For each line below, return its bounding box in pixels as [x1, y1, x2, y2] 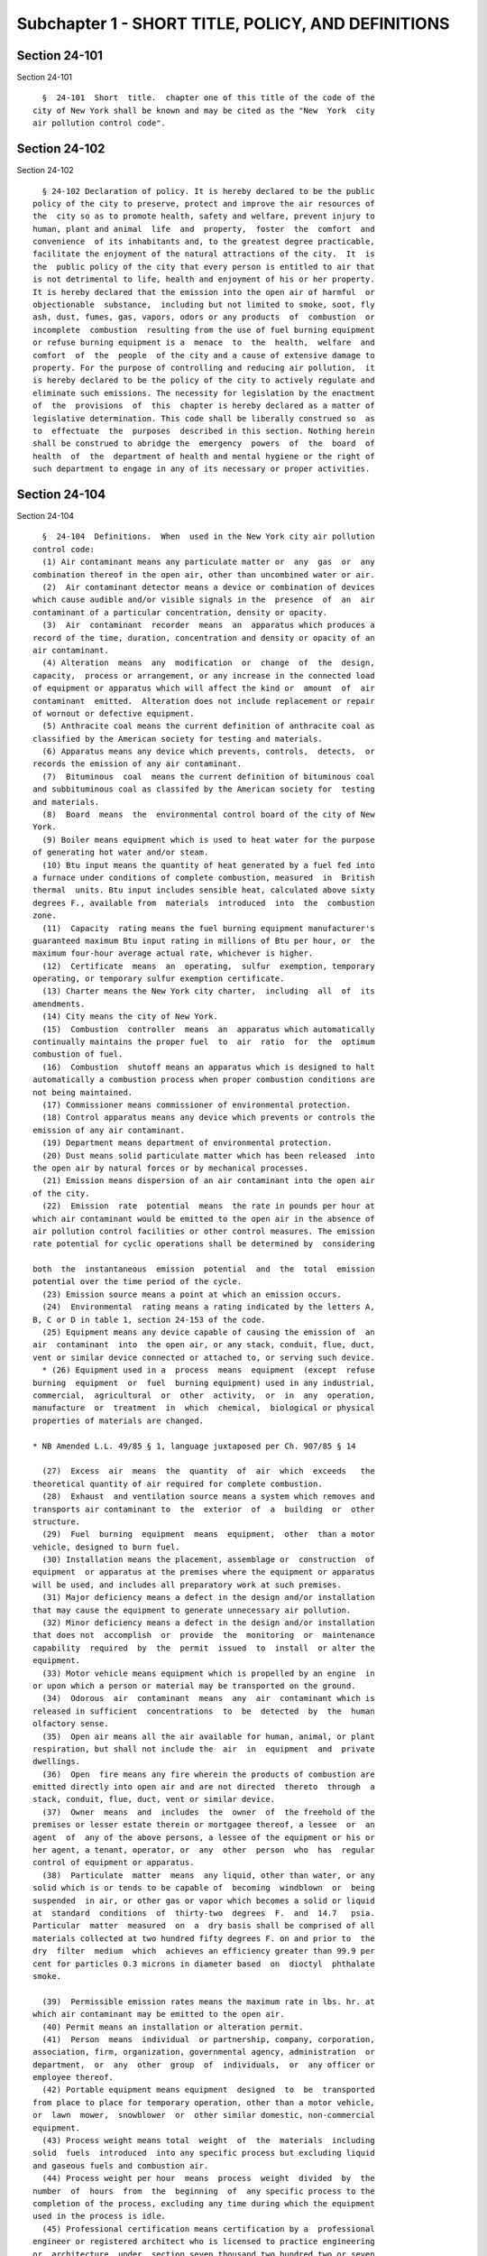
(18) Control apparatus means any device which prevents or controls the [41, 1113, 375, 1123]
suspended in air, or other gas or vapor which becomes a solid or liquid [32, 1895, 375, 1906]
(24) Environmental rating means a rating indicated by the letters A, [41, 1302, 375, 1312]
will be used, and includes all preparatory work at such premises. [32, 1579, 342, 1590]
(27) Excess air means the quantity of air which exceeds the [41, 1466, 375, 1476]
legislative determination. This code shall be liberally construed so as [32, 413, 375, 423]
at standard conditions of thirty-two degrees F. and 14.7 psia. [32, 1909, 375, 1918]
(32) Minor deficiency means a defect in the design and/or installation [41, 1618, 375, 1628]
